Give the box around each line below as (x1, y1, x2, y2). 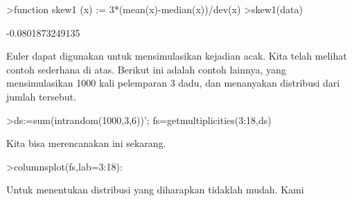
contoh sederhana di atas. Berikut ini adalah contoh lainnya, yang (6, 62, 286, 76)
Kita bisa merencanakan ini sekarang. (6, 136, 166, 150)
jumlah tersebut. (6, 89, 76, 103)
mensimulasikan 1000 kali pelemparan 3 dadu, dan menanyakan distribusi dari (6, 76, 340, 90)
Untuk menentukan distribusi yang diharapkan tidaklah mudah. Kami (6, 182, 304, 197)
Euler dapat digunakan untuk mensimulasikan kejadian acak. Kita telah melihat (6, 49, 347, 63)
